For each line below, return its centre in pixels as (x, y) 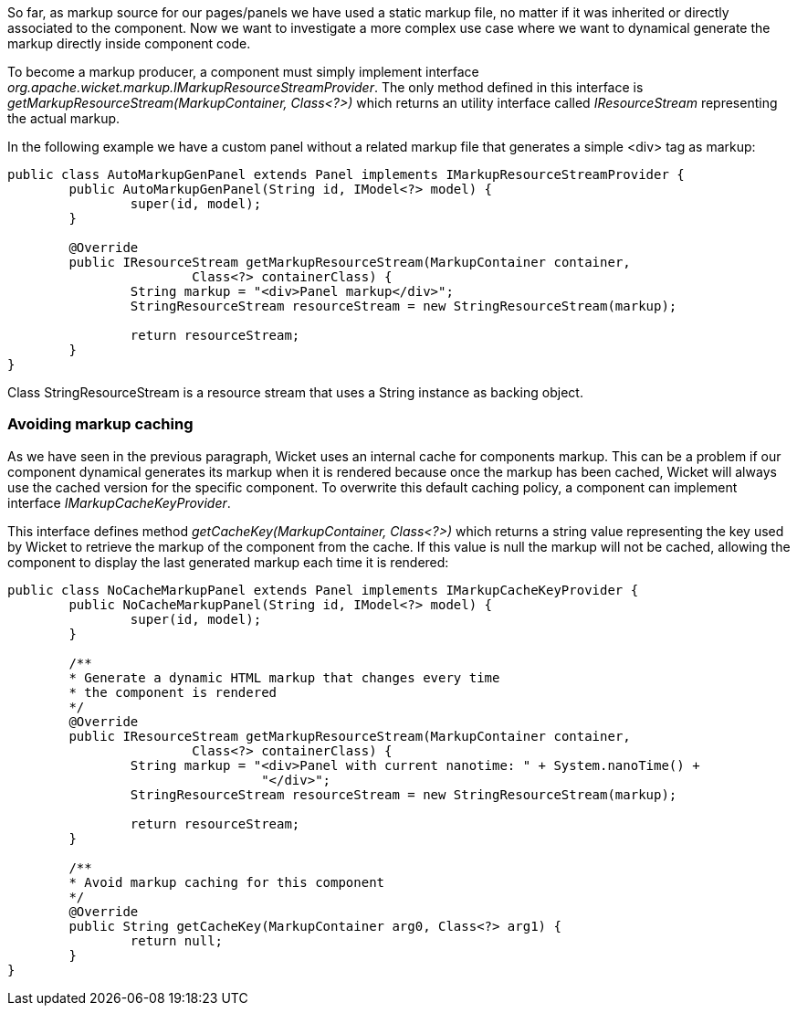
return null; (177, 940)
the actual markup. (64, 118)
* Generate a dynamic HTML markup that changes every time (284, 677)
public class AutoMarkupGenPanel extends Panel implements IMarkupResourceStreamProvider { (346, 174)
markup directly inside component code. (129, 43)
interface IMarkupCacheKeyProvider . (119, 502)
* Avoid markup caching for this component (227, 882)
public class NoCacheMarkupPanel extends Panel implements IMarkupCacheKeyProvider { (323, 590)
